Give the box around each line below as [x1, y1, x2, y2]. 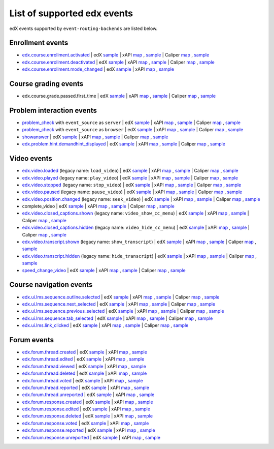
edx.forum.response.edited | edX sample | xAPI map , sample [22, 406, 151, 412]
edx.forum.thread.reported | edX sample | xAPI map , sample [22, 384, 150, 391]
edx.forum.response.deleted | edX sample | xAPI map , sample [22, 413, 153, 419]
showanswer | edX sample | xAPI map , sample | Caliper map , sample [22, 134, 168, 140]
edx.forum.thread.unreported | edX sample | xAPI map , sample [22, 392, 155, 398]
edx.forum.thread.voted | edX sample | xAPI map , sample [22, 377, 143, 383]
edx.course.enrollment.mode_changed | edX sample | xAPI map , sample [22, 66, 175, 72]
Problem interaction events [9, 106, 97, 114]
